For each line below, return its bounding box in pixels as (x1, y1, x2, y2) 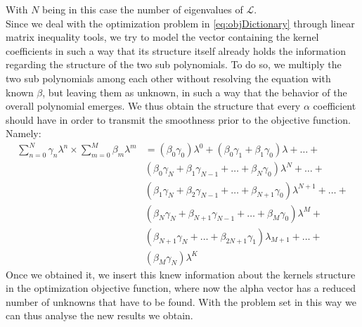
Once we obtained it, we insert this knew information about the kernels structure (6, 267, 356, 281)
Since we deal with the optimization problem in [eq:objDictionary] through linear (6, 15, 355, 30)
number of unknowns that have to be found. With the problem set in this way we (6, 294, 356, 309)
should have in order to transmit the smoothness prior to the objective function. (6, 112, 351, 127)
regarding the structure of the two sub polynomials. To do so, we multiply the (6, 57, 342, 72)
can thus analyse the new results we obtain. (6, 308, 193, 323)
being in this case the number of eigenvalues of (42, 2, 243, 16)
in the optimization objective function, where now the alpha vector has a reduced (6, 281, 356, 295)
